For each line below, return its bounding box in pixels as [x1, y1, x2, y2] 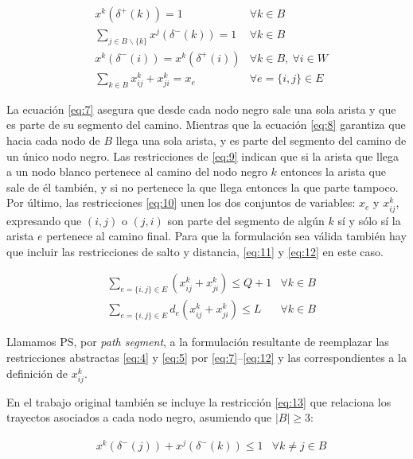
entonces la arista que [280, 163, 386, 180]
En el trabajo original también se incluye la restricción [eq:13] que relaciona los [6, 393, 392, 410]
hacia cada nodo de [6, 132, 100, 149]
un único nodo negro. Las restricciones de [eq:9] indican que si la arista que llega [6, 147, 399, 164]
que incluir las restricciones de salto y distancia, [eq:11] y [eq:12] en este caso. [6, 243, 384, 259]
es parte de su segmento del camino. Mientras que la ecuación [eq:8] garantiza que [6, 116, 406, 133]
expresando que [6, 212, 82, 228]
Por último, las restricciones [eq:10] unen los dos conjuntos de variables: [6, 194, 356, 211]
